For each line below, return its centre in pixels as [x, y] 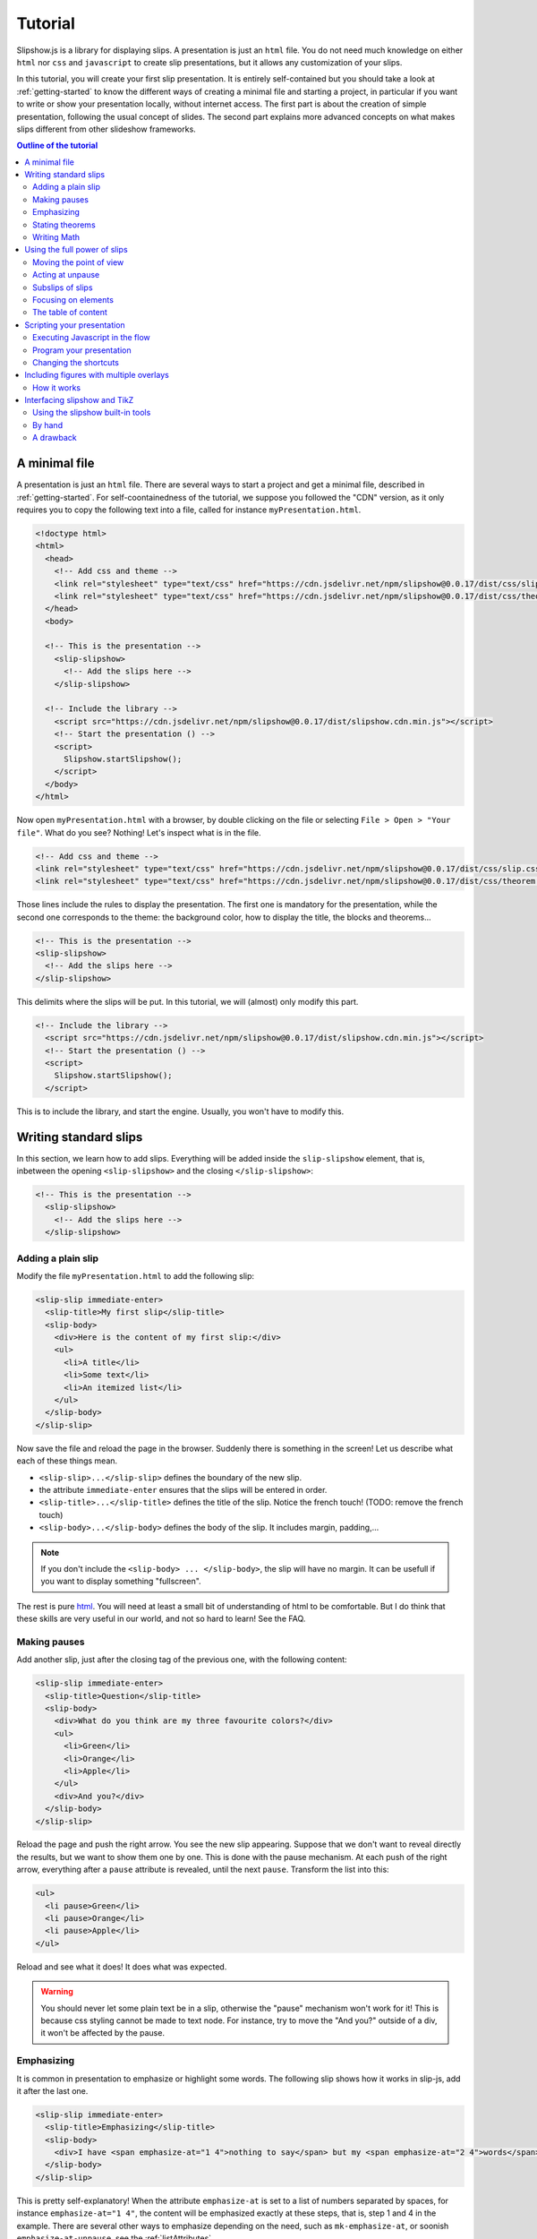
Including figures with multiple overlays [97, 375]
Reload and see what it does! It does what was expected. [122, 1967]
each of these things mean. [67, 1461]
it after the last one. [52, 2090]
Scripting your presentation [75, 325]
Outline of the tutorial [57, 146]
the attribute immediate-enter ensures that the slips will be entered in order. [183, 1489]
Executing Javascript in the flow [92, 338]
